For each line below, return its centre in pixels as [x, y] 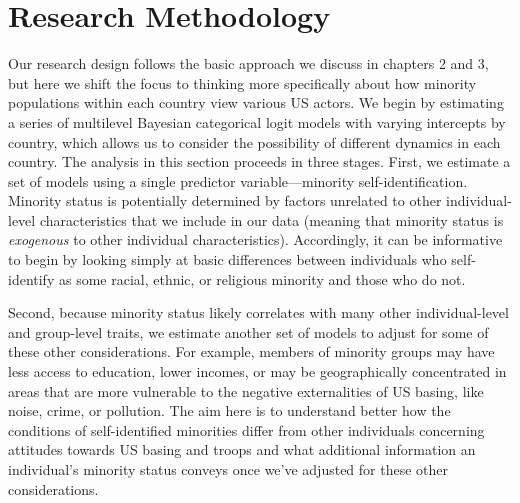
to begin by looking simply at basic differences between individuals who [227, 259]
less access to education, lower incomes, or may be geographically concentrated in [257, 371]
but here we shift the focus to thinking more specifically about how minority [242, 82]
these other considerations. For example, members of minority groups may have [251, 351]
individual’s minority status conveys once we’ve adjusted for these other [228, 469]
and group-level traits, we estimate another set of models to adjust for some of [248, 331]
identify [31, 278]
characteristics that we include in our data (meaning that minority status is [271, 219]
